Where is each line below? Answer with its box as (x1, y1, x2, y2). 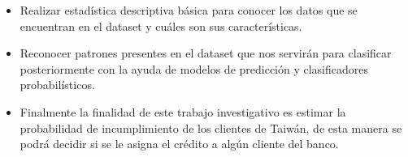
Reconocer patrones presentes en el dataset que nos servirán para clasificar (20, 45, 392, 62)
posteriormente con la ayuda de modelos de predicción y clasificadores (20, 60, 369, 77)
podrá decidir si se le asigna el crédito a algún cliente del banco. (20, 135, 339, 152)
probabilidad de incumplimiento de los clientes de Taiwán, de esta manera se (20, 119, 402, 136)
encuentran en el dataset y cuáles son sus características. (20, 17, 302, 34)
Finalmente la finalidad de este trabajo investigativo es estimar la (20, 103, 346, 120)
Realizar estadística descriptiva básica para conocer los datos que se (20, 2, 358, 18)
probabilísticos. (20, 76, 95, 93)
